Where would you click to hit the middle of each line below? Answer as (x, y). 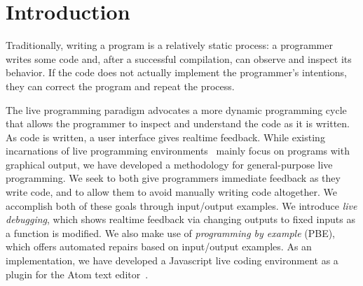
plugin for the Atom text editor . (77, 274)
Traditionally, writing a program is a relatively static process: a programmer (169, 45)
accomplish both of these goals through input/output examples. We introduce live (181, 205)
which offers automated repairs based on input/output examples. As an (159, 246)
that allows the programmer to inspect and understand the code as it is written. (178, 123)
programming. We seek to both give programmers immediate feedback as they (173, 178)
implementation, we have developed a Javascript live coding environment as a (172, 260)
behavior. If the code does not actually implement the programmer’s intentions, (176, 72)
